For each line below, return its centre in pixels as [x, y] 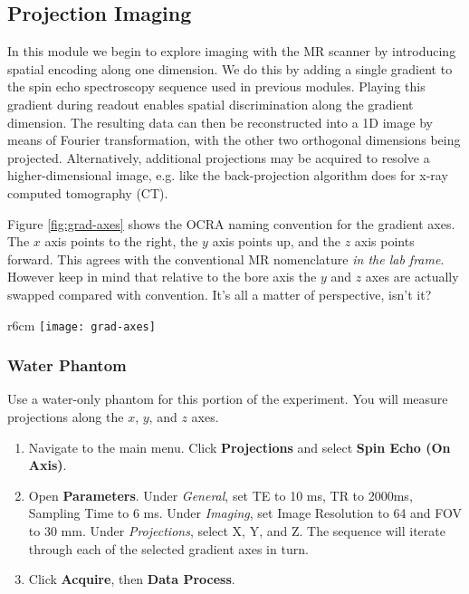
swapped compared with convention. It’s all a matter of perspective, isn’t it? [220, 294]
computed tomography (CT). [88, 192]
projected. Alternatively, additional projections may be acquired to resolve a [219, 157]
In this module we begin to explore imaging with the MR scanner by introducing [232, 51]
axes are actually [412, 277]
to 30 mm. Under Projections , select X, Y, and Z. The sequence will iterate [237, 530]
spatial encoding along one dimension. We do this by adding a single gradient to [230, 68]
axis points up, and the [276, 241]
